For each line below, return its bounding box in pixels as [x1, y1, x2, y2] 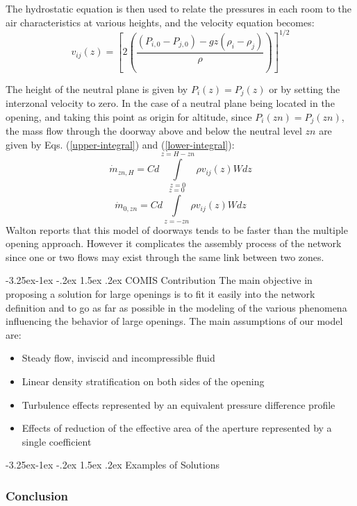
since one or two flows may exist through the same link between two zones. [6, 249, 324, 264]
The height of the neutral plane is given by [6, 81, 188, 96]
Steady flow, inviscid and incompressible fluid [22, 351, 215, 365]
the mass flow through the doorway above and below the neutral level [6, 124, 302, 138]
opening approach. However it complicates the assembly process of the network [6, 236, 342, 251]
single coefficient [22, 434, 92, 448]
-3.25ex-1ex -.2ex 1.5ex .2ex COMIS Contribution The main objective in [6, 273, 313, 287]
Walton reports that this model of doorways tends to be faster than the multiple [6, 222, 348, 237]
